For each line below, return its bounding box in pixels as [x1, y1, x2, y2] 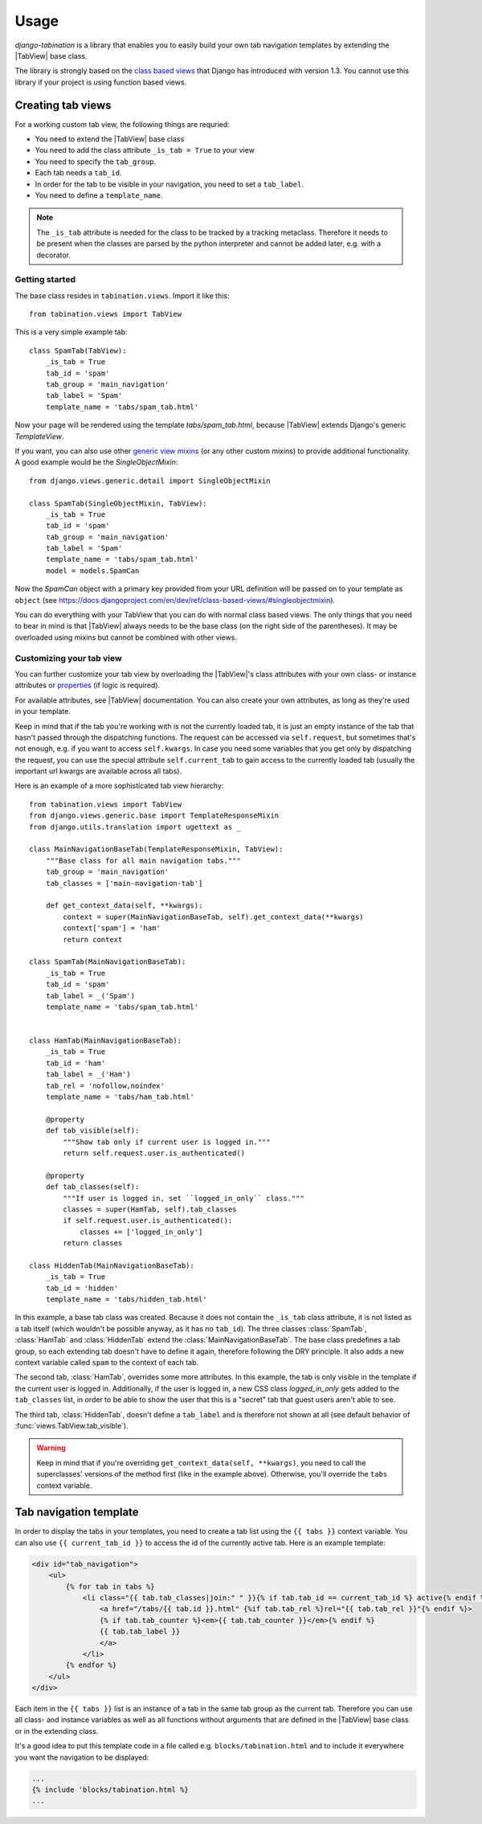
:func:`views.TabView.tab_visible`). [14, 1420, 129, 1430]
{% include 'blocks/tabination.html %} [31, 1785, 189, 1794]
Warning [36, 1443, 66, 1453]
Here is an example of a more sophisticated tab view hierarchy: [14, 781, 224, 791]
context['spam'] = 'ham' [63, 924, 161, 932]
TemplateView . [14, 431, 64, 441]
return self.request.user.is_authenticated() [63, 1148, 245, 1158]
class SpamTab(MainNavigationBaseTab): [29, 957, 186, 966]
